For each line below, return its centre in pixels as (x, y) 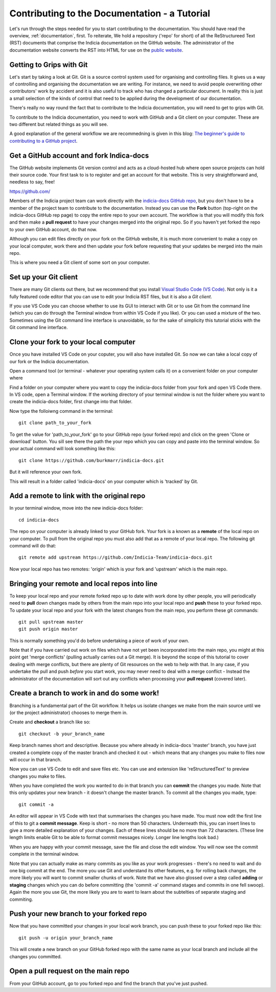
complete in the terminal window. (44, 854)
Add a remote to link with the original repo (77, 496)
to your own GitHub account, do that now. (53, 229)
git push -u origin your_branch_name (66, 938)
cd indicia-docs (39, 520)
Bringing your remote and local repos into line (84, 583)
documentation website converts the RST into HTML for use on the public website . (96, 50)
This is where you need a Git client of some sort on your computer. (80, 262)
